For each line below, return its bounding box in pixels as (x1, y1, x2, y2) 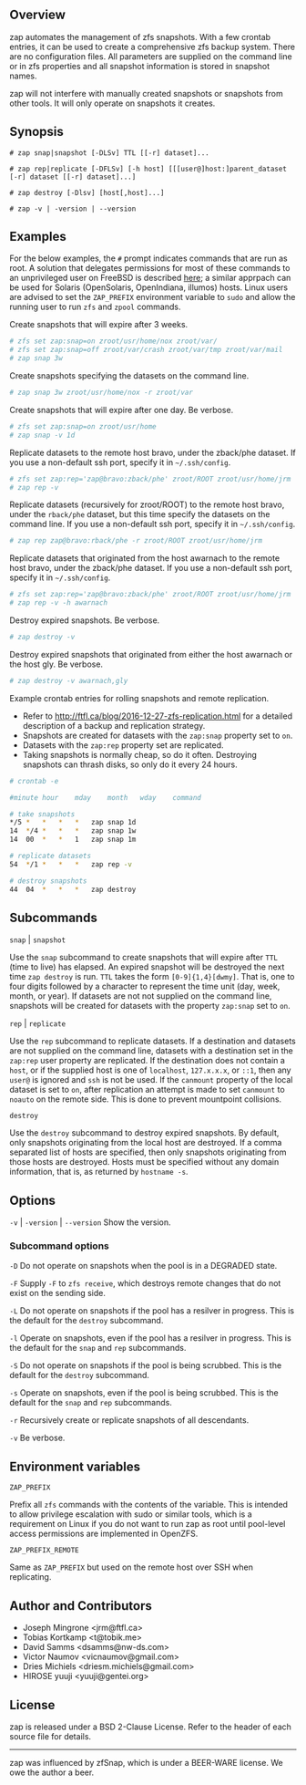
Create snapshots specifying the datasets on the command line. (9, 370, 250, 381)
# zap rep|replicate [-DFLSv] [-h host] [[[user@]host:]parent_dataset (9, 164, 287, 173)
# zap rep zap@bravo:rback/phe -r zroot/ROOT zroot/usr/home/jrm (9, 536, 262, 545)
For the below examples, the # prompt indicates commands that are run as (9, 253, 289, 264)
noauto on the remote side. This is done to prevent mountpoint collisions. (9, 1094, 282, 1105)
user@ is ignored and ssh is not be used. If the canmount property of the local (9, 1074, 293, 1085)
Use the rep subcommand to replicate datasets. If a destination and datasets (9, 1035, 296, 1047)
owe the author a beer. (9, 1767, 95, 1778)
